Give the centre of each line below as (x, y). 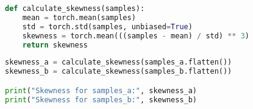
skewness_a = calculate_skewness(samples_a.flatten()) (119, 62)
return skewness (55, 45)
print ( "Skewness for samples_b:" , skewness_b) (101, 100)
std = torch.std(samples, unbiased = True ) (107, 26)
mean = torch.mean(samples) (79, 17)
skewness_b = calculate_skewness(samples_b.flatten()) (119, 72)
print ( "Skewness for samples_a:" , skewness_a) (101, 90)
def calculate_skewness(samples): (75, 9)
